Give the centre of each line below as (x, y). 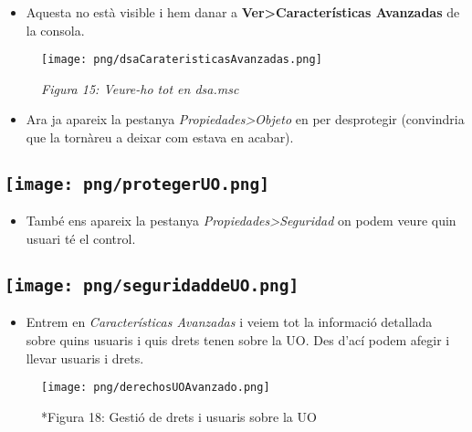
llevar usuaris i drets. (85, 358)
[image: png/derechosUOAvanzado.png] (156, 388)
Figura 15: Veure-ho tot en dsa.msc (140, 88)
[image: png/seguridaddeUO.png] (152, 285)
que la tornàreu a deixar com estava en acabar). (160, 137)
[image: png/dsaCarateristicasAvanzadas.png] (182, 60)
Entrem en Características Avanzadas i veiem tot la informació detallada (229, 322)
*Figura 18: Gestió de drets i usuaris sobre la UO (179, 416)
